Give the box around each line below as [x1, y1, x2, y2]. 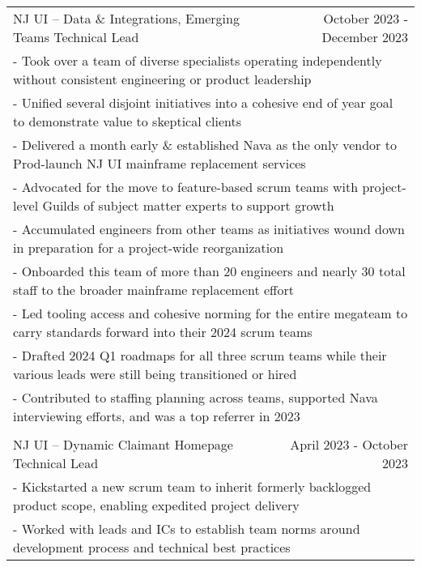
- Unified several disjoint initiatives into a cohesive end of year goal [13, 93, 393, 112]
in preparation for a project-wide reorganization [13, 238, 284, 257]
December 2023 [321, 28, 408, 46]
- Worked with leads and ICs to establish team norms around [13, 519, 360, 538]
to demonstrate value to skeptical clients [13, 112, 242, 130]
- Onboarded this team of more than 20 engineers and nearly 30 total [13, 262, 406, 280]
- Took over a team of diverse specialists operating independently [13, 51, 382, 70]
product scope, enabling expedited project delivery [13, 496, 300, 514]
